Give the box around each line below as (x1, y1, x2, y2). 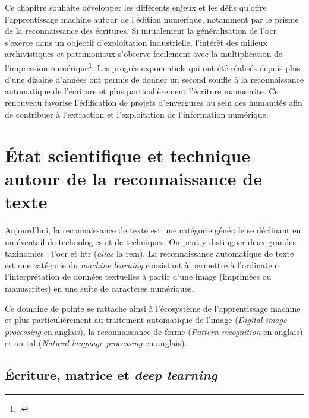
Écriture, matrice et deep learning (5, 366, 217, 384)
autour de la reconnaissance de (5, 166, 262, 190)
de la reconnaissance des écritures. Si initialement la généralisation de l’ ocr (5, 24, 277, 37)
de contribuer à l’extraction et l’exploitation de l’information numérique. (5, 108, 269, 120)
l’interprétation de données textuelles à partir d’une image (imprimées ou (5, 270, 272, 283)
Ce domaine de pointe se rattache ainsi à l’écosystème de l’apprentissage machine (5, 302, 301, 314)
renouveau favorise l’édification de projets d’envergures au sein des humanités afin (5, 96, 302, 109)
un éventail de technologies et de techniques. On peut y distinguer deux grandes (5, 235, 296, 248)
